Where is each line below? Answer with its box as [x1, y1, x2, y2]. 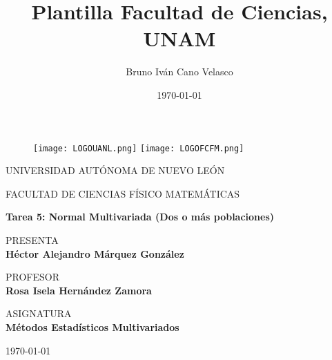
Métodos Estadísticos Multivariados [6, 319, 179, 334]
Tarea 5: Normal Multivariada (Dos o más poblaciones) [6, 209, 275, 224]
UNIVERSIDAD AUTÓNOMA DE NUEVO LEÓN [6, 163, 225, 178]
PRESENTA [6, 232, 59, 247]
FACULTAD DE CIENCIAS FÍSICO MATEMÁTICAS [6, 186, 240, 200]
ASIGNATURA [6, 306, 72, 321]
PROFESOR [6, 269, 59, 284]
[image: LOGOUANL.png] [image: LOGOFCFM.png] [33, 143, 244, 153]
